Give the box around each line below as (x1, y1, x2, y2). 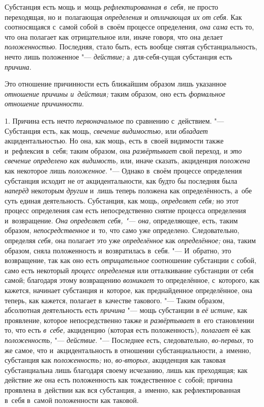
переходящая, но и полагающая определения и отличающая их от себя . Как (5, 11, 242, 22)
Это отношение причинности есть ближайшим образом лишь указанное (5, 78, 227, 89)
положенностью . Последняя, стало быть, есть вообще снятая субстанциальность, (5, 41, 257, 52)
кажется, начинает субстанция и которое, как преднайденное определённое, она (5, 285, 253, 296)
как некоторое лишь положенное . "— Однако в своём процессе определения (5, 165, 242, 176)
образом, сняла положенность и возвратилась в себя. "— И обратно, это (5, 245, 231, 255)
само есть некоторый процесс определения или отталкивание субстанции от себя (5, 265, 254, 275)
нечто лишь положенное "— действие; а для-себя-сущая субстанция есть (5, 51, 232, 62)
